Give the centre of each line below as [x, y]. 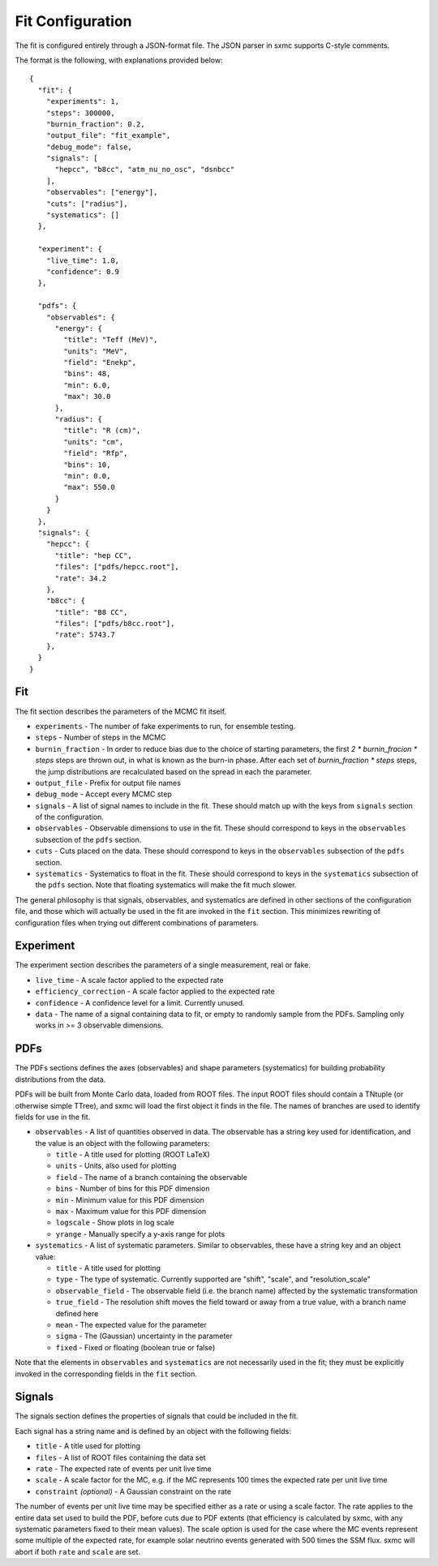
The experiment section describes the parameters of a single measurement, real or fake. [163, 965]
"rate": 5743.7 [85, 635]
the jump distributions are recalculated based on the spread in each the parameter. [174, 771]
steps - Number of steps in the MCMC [101, 737]
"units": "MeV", [96, 351]
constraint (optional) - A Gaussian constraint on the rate [133, 1491]
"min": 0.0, [87, 476]
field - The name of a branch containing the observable [151, 1177]
